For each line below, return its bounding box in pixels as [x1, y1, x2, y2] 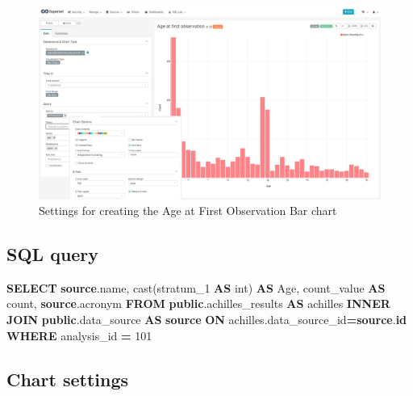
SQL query [6, 242, 99, 267]
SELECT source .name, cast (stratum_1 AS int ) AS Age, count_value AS [6, 279, 386, 296]
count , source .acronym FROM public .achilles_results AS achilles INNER [6, 295, 390, 312]
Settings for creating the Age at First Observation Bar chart [39, 202, 337, 219]
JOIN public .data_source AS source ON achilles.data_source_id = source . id [6, 311, 407, 328]
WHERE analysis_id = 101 [6, 326, 152, 343]
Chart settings [6, 366, 129, 391]
